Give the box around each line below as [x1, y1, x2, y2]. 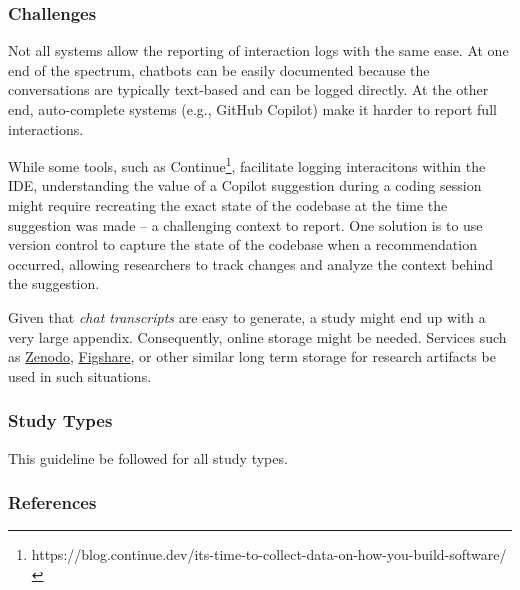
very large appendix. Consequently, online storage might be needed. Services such [8, 326, 507, 347]
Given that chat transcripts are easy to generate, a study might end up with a [8, 307, 486, 327]
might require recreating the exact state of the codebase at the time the [8, 195, 448, 216]
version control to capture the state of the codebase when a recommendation [8, 234, 477, 255]
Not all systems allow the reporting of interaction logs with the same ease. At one [8, 40, 509, 61]
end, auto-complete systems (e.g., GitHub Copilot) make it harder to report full [8, 99, 497, 119]
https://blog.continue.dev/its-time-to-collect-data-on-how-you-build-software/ [31, 544, 507, 565]
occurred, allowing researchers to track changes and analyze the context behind [8, 253, 493, 274]
